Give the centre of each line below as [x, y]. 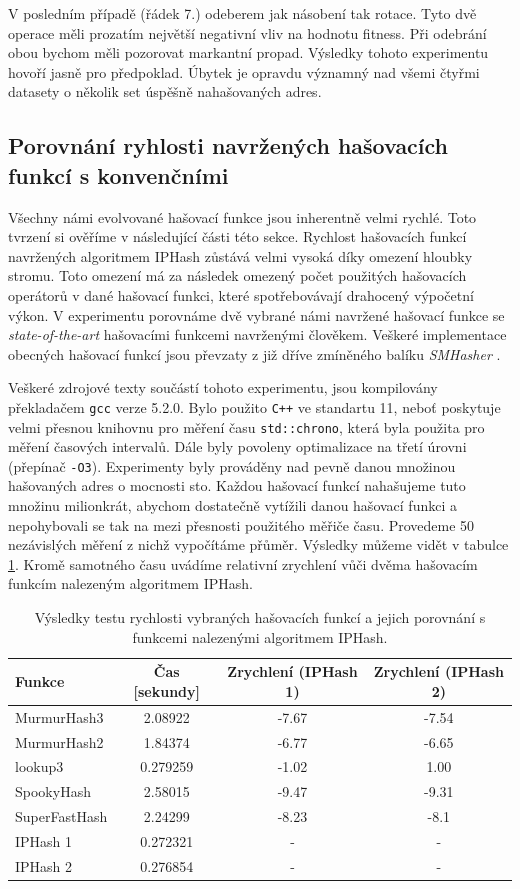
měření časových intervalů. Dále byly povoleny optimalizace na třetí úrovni [237, 446]
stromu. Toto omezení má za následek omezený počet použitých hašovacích [237, 275]
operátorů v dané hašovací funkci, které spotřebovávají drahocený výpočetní [241, 294]
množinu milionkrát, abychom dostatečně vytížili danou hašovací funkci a [232, 505]
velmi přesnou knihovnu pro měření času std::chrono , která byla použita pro [246, 426]
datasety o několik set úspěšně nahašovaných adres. [165, 91]
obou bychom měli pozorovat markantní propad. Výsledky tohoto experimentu [248, 52]
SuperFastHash [61, 816]
